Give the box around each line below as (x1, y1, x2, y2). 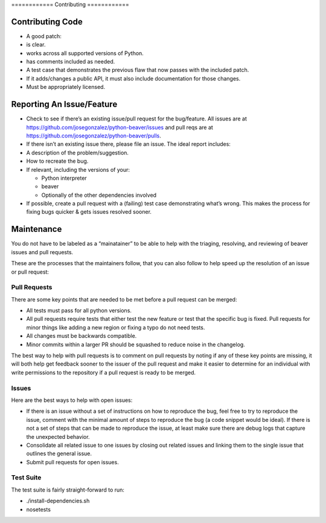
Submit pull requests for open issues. (26, 458, 119, 465)
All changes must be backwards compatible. (26, 332, 137, 340)
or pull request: (11, 268, 50, 275)
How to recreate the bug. (26, 157, 89, 165)
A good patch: (26, 32, 62, 39)
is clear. (26, 41, 46, 48)
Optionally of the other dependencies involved (41, 191, 157, 199)
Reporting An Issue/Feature (11, 99, 118, 110)
